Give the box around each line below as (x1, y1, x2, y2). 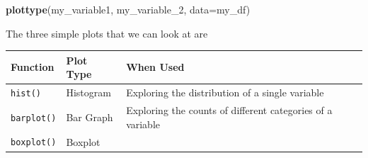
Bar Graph (66, 109, 113, 124)
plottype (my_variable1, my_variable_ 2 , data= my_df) (6, 2, 251, 16)
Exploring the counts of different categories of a (126, 103, 333, 118)
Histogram (66, 85, 111, 100)
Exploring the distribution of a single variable (126, 85, 324, 100)
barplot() (11, 113, 57, 123)
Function (11, 60, 54, 74)
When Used (126, 60, 185, 74)
